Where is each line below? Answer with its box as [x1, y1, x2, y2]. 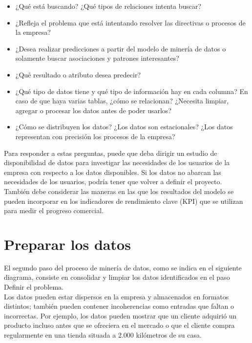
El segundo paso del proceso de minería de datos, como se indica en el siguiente [4, 262, 242, 272]
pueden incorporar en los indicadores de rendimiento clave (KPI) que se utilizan [4, 196, 243, 206]
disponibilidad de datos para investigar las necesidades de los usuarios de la [4, 157, 230, 168]
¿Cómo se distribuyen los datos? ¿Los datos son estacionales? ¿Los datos [15, 122, 233, 132]
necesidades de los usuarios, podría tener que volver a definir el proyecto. [4, 176, 222, 187]
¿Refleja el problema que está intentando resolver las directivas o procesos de [15, 17, 246, 27]
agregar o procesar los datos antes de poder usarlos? [15, 105, 171, 115]
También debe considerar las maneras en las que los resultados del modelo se [4, 186, 234, 196]
